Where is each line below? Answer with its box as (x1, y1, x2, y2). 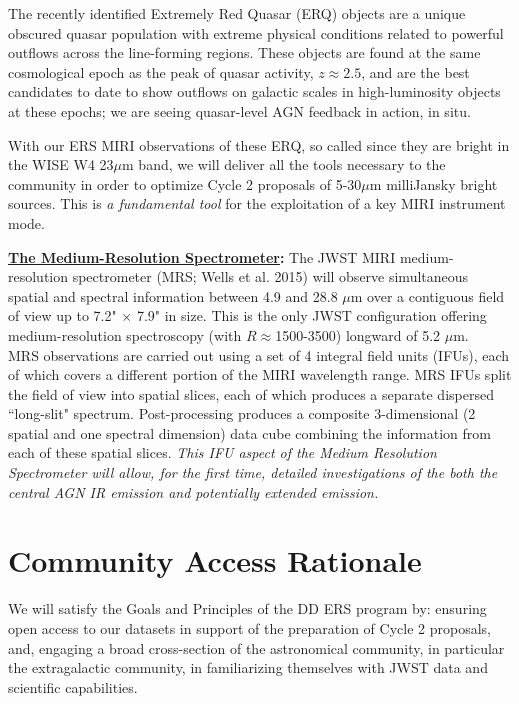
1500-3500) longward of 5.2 (275, 324, 441, 345)
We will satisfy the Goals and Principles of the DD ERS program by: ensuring (8, 598, 487, 619)
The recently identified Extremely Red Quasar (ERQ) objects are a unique (8, 3, 466, 23)
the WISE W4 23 (8, 154, 114, 175)
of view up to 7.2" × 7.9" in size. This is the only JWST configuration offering (8, 305, 487, 326)
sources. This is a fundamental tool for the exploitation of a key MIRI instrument (8, 193, 506, 214)
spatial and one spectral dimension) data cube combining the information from (8, 422, 491, 443)
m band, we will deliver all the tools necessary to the (122, 154, 446, 175)
